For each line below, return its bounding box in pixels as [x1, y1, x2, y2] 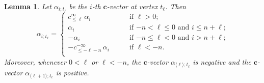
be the [69, 1, 87, 11]
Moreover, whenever [4, 56, 66, 67]
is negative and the [193, 56, 251, 67]
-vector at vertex [107, 1, 158, 11]
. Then [165, 1, 186, 11]
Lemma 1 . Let [4, 1, 51, 11]
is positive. [56, 67, 89, 78]
